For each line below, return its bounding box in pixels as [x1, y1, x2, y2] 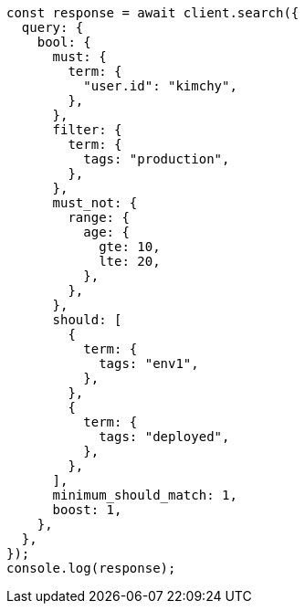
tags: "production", [83, 152, 230, 166]
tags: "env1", [99, 356, 199, 371]
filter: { [52, 122, 122, 137]
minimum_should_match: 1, [52, 488, 237, 502]
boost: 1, [52, 502, 122, 517]
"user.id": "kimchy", [83, 79, 237, 93]
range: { [68, 210, 130, 225]
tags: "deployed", [99, 429, 230, 444]
